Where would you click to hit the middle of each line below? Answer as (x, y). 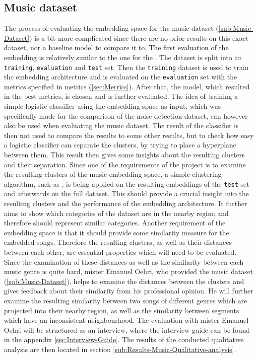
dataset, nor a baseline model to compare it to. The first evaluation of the (116, 47)
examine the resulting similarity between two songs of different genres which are (126, 301)
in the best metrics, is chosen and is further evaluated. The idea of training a (121, 96)
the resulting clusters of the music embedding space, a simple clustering (113, 174)
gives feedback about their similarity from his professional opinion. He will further (129, 291)
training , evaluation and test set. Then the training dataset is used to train (126, 67)
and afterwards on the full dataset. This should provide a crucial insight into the (127, 193)
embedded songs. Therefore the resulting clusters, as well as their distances (118, 242)
